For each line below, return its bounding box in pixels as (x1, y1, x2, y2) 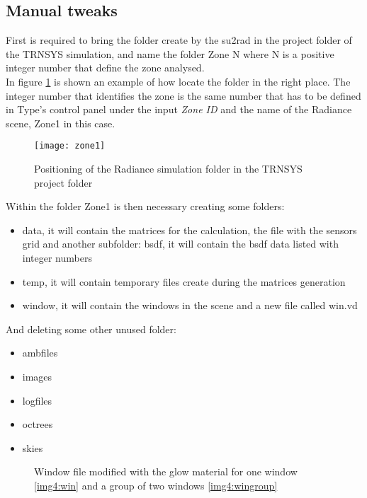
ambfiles (22, 345, 58, 360)
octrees (22, 417, 53, 432)
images (22, 369, 52, 383)
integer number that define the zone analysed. (6, 60, 205, 75)
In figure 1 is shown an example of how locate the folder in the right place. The (6, 74, 351, 88)
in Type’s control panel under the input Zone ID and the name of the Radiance (6, 102, 352, 117)
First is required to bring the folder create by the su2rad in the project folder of (6, 33, 352, 47)
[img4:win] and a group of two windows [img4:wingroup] (34, 477, 278, 492)
